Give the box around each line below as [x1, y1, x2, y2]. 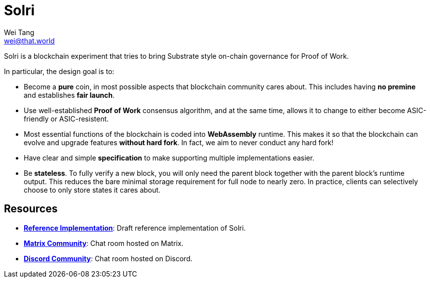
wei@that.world [4, 36, 55, 45]
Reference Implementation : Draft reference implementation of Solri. [24, 223, 246, 232]
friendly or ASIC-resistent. [24, 114, 109, 123]
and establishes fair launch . [24, 90, 115, 99]
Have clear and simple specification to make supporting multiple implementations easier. [24, 153, 314, 162]
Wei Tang [4, 28, 35, 37]
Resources [4, 202, 58, 215]
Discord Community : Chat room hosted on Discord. [24, 254, 193, 263]
